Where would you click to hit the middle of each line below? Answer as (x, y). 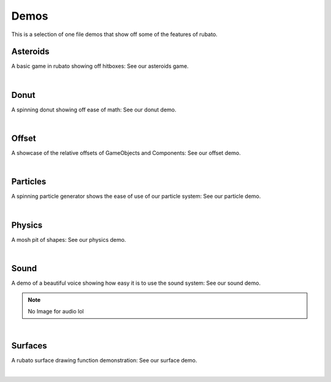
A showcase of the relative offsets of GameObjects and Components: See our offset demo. (126, 153)
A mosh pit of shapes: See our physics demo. (69, 239)
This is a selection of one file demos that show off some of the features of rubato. (114, 34)
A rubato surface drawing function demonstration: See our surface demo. (104, 361)
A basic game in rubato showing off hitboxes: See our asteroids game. (100, 66)
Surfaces (29, 346)
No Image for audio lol (56, 311)
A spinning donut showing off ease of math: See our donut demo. (94, 110)
